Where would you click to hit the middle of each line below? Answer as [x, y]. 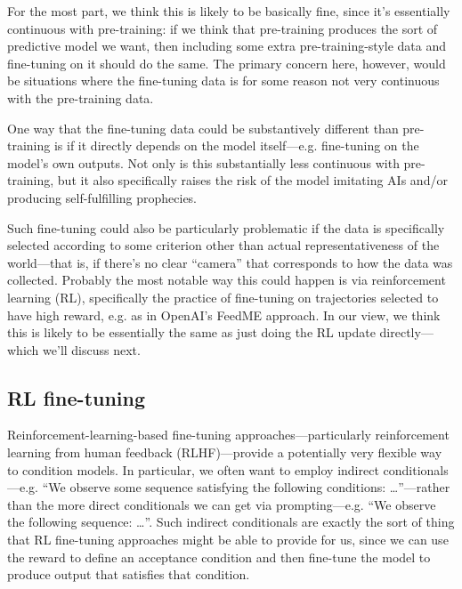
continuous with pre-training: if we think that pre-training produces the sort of [223, 28]
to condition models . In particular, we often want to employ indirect [193, 469]
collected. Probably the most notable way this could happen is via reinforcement [227, 280]
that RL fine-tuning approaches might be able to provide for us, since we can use [228, 540]
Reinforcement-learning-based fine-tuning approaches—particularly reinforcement [228, 435]
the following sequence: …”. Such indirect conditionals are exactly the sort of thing [231, 522]
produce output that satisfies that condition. [129, 574]
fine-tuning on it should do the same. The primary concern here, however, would [227, 63]
